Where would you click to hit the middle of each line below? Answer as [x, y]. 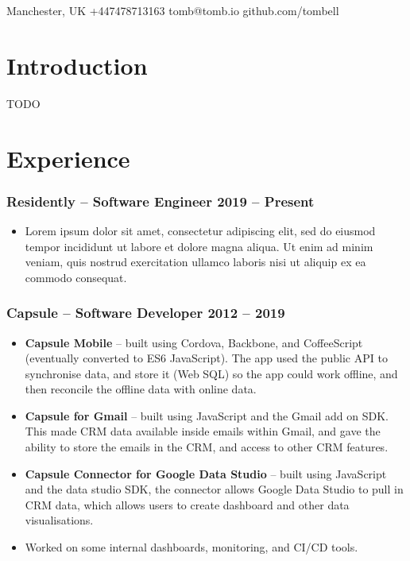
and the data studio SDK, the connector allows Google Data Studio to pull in [214, 489]
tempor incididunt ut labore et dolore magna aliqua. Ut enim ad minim [199, 246]
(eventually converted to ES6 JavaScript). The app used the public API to [206, 358]
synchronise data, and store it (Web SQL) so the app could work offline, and [211, 373]
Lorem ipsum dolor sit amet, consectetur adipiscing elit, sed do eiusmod [200, 230]
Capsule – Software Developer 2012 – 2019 [146, 313]
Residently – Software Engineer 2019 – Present [161, 201]
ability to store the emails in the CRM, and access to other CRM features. [207, 447]
